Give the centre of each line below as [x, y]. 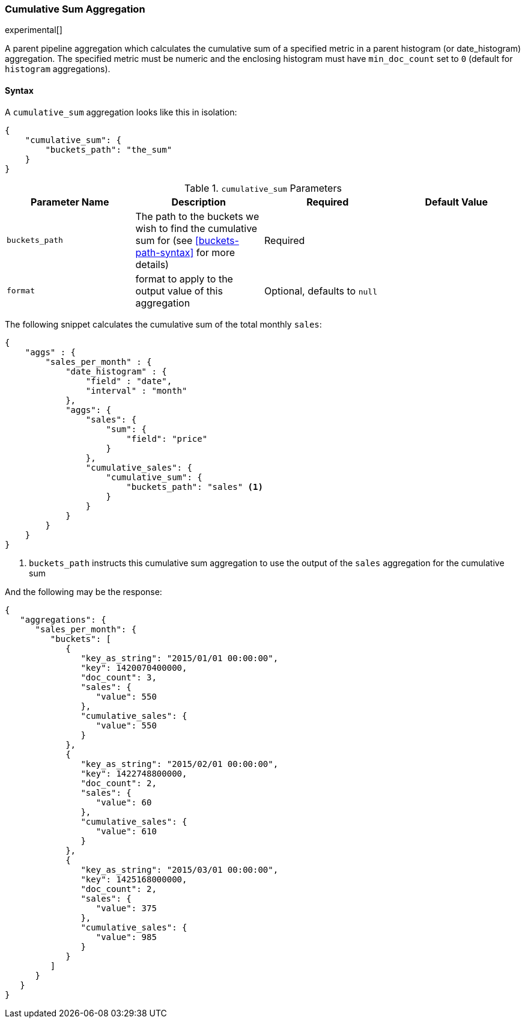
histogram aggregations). [58, 69]
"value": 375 [126, 908]
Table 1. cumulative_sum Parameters [263, 188]
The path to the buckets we [197, 216]
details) [152, 264]
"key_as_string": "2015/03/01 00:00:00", [180, 869]
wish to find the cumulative [196, 228]
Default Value [457, 202]
